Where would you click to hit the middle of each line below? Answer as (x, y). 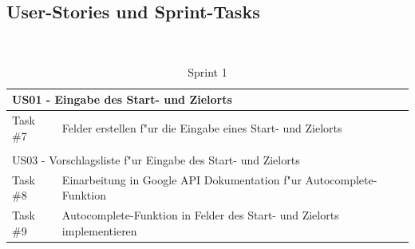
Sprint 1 (207, 71)
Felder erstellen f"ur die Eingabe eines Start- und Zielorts (202, 128)
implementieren (99, 230)
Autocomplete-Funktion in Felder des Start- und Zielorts (200, 215)
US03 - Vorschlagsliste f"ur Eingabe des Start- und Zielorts (156, 159)
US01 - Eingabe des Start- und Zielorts (122, 99)
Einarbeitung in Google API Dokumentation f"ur (182, 179)
